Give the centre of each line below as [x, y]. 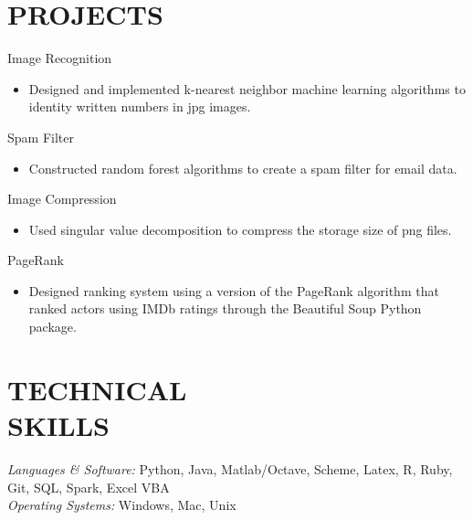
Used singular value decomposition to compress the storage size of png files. [240, 229]
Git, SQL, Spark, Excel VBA [89, 487]
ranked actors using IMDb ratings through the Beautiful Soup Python [225, 308]
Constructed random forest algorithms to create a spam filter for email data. [243, 168]
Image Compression [62, 199]
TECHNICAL [97, 389]
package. [53, 327]
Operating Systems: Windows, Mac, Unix [122, 505]
